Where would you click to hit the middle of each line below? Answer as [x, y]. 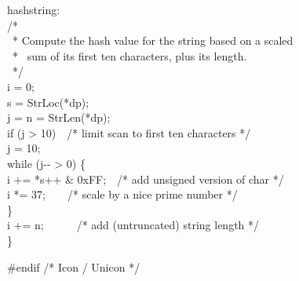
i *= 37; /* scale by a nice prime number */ [122, 194]
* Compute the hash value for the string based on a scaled [153, 40]
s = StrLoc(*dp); [48, 102]
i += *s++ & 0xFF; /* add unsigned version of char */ [146, 179]
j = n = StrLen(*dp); [59, 117]
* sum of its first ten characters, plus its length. [129, 55]
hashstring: [34, 9]
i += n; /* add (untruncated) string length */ [133, 225]
